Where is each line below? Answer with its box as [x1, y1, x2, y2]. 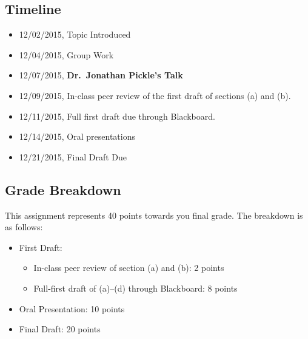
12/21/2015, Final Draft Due [19, 150, 127, 163]
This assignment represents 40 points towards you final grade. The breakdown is [5, 208, 303, 221]
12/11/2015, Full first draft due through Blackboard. [19, 109, 215, 122]
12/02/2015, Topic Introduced [19, 28, 131, 41]
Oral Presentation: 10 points [19, 302, 125, 315]
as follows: [5, 221, 43, 233]
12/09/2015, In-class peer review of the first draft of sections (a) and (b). [19, 89, 291, 101]
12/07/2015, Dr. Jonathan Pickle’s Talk [19, 69, 183, 81]
